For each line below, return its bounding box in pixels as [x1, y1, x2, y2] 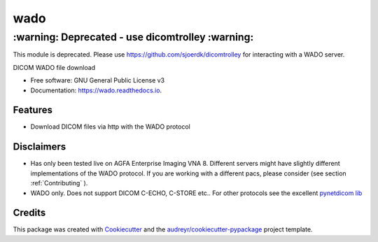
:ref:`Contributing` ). [30, 179, 88, 187]
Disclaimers [13, 141, 66, 153]
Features [13, 104, 52, 116]
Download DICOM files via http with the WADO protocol [30, 122, 190, 131]
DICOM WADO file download [13, 63, 96, 71]
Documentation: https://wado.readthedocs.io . [30, 86, 162, 94]
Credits [13, 207, 46, 219]
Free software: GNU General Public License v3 [30, 76, 165, 85]
